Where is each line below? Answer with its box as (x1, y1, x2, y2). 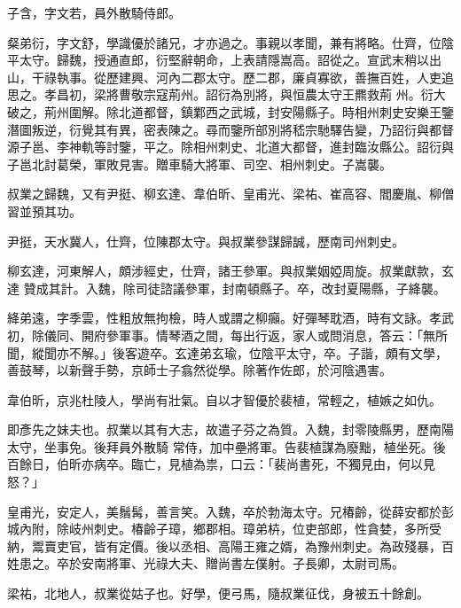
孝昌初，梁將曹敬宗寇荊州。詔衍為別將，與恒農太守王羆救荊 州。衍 (43, 85, 434, 104)
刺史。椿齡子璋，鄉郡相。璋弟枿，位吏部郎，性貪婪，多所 (93, 519, 429, 538)
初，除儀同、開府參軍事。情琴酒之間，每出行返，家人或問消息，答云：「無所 (7, 325, 448, 344)
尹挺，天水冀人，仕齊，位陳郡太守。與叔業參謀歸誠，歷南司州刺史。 (7, 231, 404, 250)
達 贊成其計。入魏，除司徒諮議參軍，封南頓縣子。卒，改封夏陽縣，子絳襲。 (7, 278, 446, 297)
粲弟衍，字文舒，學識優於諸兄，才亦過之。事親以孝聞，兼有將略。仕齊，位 (7, 33, 441, 51)
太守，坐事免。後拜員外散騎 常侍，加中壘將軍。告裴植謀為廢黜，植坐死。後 (7, 437, 446, 456)
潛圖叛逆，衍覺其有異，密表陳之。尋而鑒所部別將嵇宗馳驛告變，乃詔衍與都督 (7, 120, 454, 138)
